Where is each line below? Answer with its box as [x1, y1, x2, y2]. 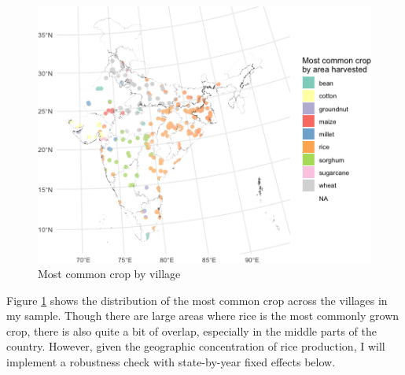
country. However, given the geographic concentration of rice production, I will [6, 338, 385, 355]
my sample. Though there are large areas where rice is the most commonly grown [6, 307, 399, 324]
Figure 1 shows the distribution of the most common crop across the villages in [6, 291, 388, 308]
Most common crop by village [38, 265, 181, 282]
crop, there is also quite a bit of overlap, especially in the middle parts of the [6, 322, 377, 339]
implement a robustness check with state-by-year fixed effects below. [6, 354, 336, 370]
